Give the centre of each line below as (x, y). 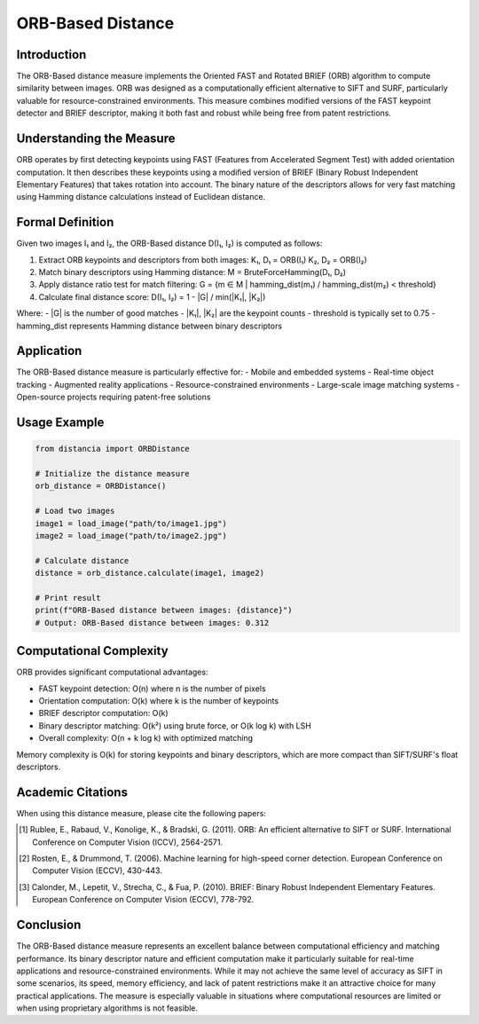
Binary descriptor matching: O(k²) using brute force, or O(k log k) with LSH (175, 725)
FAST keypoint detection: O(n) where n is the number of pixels (152, 689)
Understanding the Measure (96, 139)
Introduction (51, 55)
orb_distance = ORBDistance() (101, 486)
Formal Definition (65, 222)
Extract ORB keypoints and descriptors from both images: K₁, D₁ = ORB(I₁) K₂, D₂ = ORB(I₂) (203, 260)
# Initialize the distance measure (112, 474)
